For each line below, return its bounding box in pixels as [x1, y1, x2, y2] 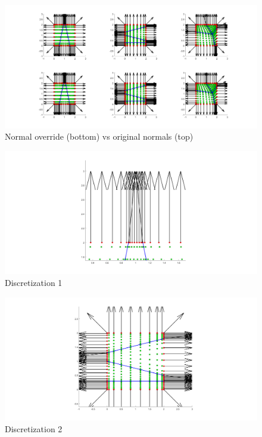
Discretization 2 [5, 422, 63, 435]
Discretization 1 [5, 276, 63, 288]
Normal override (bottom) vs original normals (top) [5, 130, 194, 143]
